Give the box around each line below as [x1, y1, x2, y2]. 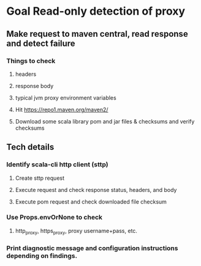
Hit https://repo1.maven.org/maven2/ [15, 106, 108, 113]
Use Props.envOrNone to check [6, 213, 103, 221]
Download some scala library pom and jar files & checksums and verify [15, 117, 195, 125]
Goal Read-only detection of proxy [6, 4, 186, 18]
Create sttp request [15, 174, 65, 182]
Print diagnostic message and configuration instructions [6, 243, 178, 252]
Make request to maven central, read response [6, 29, 188, 39]
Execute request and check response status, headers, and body [15, 186, 177, 193]
